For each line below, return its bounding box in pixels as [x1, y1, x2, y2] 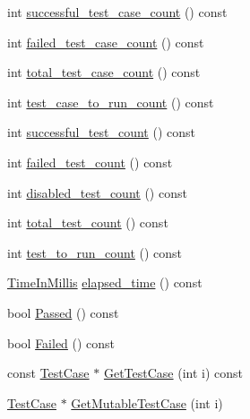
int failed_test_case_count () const [7, 32, 204, 51]
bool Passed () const [7, 303, 119, 321]
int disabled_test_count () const [7, 183, 187, 201]
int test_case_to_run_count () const [7, 92, 214, 111]
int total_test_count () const [7, 213, 168, 232]
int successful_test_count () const [7, 123, 195, 141]
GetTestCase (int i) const [103, 363, 244, 382]
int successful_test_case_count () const [7, 3, 228, 21]
